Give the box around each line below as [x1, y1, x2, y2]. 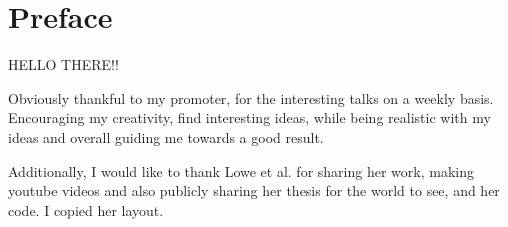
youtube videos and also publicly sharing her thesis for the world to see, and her [8, 180, 500, 201]
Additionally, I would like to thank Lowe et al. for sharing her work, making [8, 160, 474, 181]
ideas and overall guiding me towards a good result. [8, 126, 324, 147]
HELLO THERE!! [8, 54, 119, 75]
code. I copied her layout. [8, 199, 164, 220]
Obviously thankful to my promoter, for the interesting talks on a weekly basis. [8, 87, 494, 108]
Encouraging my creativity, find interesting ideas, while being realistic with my [8, 107, 491, 128]
